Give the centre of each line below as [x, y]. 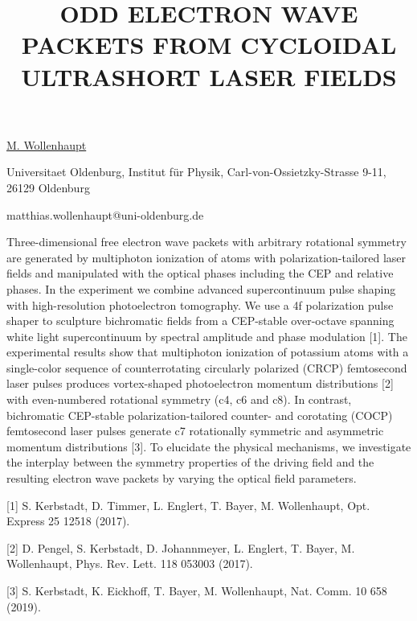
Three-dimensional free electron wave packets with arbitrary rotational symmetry [206, 242]
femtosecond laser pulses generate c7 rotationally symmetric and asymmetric [195, 431]
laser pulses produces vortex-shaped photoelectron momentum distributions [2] [200, 383]
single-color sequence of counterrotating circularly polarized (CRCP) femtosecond [207, 367]
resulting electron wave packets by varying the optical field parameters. [182, 478]
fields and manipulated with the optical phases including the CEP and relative [200, 273]
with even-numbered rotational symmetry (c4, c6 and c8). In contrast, [179, 399]
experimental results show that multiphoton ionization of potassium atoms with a [208, 352]
